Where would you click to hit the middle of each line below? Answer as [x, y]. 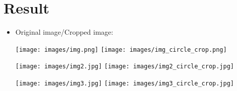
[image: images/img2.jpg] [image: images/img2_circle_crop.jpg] [125, 67]
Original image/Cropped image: [64, 32]
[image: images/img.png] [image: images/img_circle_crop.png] [121, 50]
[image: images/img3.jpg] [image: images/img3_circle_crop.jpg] [125, 84]
